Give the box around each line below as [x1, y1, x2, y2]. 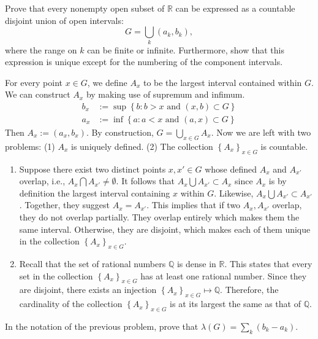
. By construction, [86, 125, 154, 138]
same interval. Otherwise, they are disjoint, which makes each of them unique [19, 222, 311, 235]
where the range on [5, 43, 77, 56]
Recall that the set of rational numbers [19, 257, 166, 270]
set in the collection [19, 269, 93, 282]
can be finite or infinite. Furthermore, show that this [87, 43, 284, 56]
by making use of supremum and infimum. [86, 88, 245, 101]
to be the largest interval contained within [143, 76, 302, 88]
